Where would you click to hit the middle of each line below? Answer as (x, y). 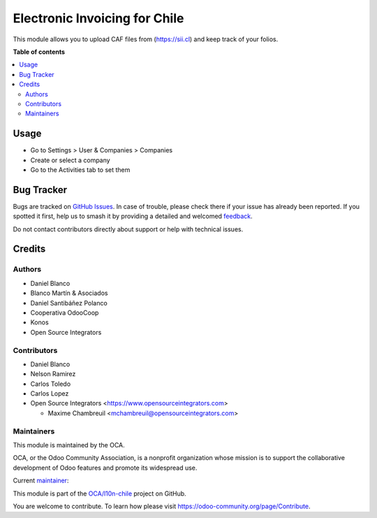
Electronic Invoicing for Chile (98, 18)
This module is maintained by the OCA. (69, 445)
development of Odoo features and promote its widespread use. (105, 468)
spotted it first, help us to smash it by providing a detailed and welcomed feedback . (133, 216)
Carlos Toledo (51, 384)
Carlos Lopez (50, 394)
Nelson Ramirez (53, 374)
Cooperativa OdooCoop (65, 312)
